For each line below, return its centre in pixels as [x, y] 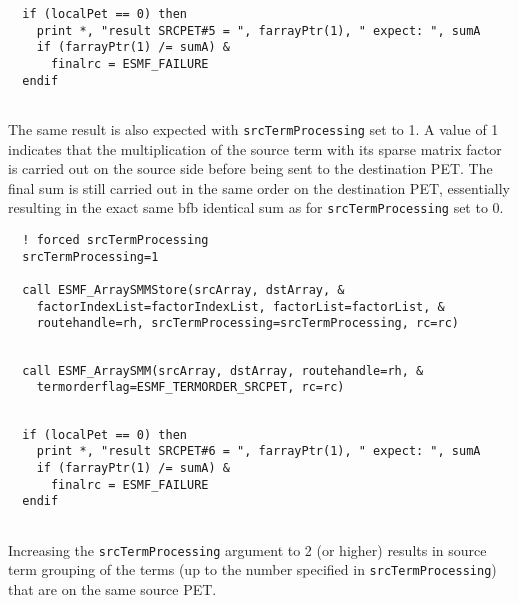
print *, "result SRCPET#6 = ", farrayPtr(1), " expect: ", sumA [258, 451]
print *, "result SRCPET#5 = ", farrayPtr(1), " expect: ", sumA [258, 30]
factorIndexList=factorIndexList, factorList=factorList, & [240, 306]
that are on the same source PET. [112, 588]
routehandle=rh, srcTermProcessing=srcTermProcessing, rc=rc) [248, 323]
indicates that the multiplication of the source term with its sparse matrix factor [255, 148]
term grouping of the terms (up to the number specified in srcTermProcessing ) [252, 569]
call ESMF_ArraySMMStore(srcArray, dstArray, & [183, 290]
